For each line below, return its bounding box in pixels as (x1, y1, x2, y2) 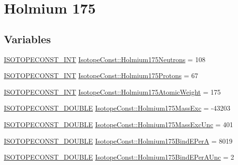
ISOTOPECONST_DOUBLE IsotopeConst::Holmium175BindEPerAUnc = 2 (4, 152, 234, 162)
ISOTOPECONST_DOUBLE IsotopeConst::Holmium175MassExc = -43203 (4, 103, 230, 113)
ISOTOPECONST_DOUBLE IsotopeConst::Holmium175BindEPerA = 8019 (4, 135, 233, 146)
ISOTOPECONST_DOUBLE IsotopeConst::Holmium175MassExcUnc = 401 (4, 119, 233, 129)
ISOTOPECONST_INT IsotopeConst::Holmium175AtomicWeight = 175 (4, 86, 221, 97)
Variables (4, 31, 51, 46)
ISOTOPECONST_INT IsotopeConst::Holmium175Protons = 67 (4, 70, 198, 81)
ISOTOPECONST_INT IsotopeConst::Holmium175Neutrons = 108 (4, 54, 206, 64)
